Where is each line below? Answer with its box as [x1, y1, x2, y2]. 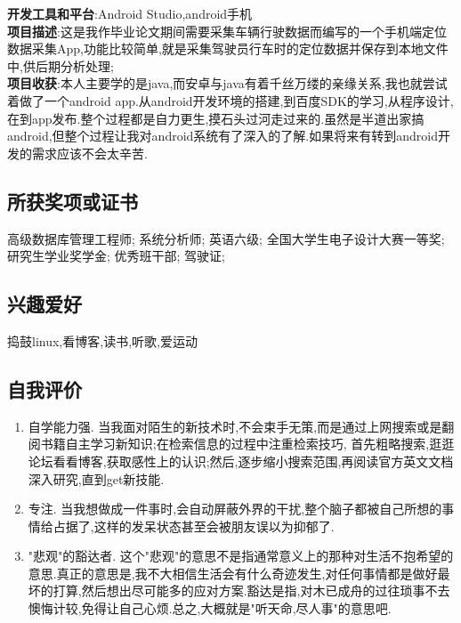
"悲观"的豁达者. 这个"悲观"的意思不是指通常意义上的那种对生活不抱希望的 [28, 546, 454, 565]
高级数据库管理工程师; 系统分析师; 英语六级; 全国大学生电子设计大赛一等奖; [7, 229, 445, 247]
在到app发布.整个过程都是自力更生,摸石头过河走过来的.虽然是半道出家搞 [7, 109, 425, 127]
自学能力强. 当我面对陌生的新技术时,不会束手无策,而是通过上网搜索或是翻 [28, 417, 455, 435]
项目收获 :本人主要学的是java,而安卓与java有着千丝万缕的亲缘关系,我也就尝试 [7, 74, 448, 93]
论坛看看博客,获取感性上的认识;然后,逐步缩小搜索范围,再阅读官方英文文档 [28, 451, 454, 470]
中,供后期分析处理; [7, 56, 114, 75]
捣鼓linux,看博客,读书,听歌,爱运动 [7, 331, 198, 350]
